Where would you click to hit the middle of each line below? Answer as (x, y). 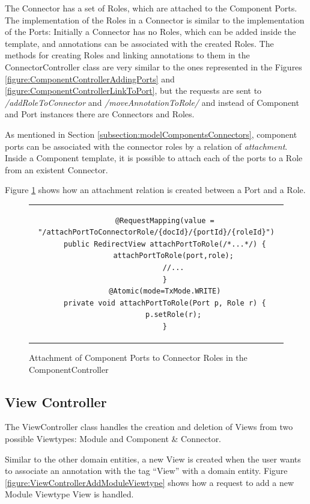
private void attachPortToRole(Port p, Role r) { (165, 303)
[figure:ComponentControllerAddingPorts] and (90, 78)
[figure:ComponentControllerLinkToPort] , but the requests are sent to (133, 91)
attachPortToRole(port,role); (173, 256)
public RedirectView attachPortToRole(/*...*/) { (165, 244)
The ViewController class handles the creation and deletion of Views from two (149, 427)
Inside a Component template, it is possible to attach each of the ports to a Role (154, 158)
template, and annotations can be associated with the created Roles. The (139, 43)
